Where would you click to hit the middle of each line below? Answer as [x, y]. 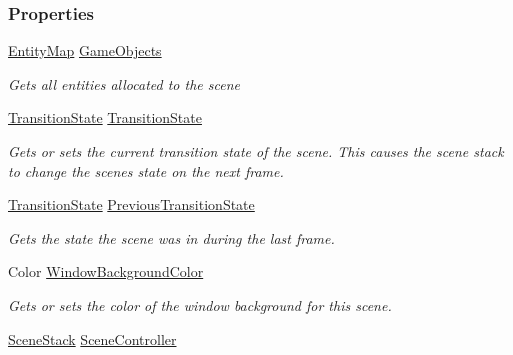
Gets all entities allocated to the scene [124, 83]
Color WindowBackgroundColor [106, 271]
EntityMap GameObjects [85, 50]
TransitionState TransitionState [105, 117]
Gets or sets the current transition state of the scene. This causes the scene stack [256, 151]
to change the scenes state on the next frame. [146, 170]
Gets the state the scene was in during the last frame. [171, 237]
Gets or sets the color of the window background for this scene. [200, 304]
